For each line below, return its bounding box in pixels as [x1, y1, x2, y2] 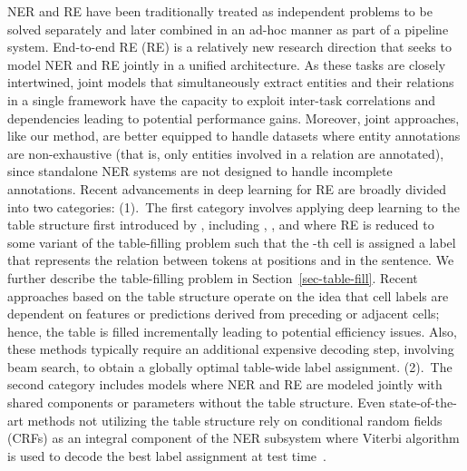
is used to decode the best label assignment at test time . [7, 446, 326, 465]
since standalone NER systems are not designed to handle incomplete [7, 162, 393, 181]
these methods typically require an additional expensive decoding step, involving [7, 339, 454, 358]
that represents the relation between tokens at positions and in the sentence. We [7, 250, 454, 270]
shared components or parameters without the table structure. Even [7, 393, 385, 412]
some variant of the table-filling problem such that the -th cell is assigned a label [7, 232, 456, 251]
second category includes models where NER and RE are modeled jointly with [7, 375, 443, 394]
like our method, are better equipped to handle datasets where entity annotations [7, 126, 461, 145]
